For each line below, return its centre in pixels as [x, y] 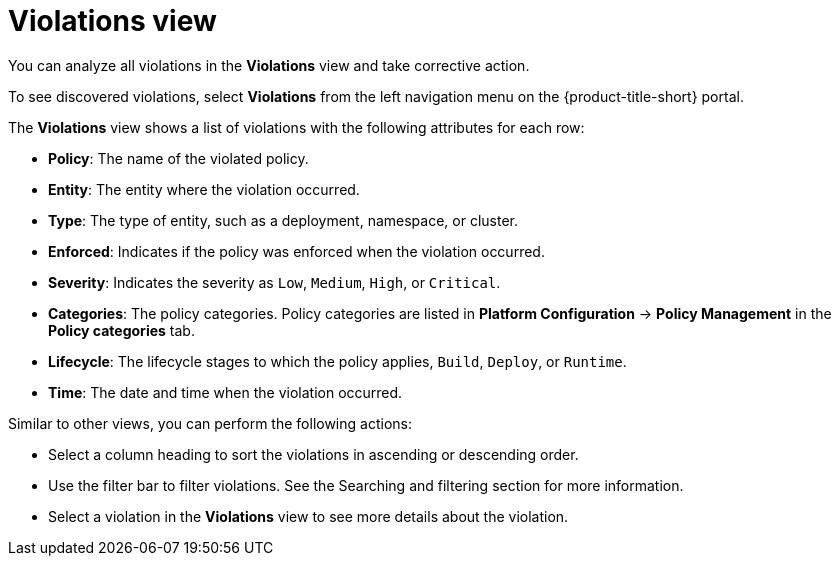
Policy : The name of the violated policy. [178, 158]
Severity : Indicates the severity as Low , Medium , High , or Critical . [274, 282]
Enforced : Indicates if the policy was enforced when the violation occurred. [296, 251]
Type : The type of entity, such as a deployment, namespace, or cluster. [283, 220]
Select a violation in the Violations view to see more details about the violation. [308, 516]
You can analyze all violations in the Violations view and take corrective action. [269, 65]
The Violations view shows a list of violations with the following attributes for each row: [296, 127]
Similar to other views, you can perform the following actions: [210, 423]
